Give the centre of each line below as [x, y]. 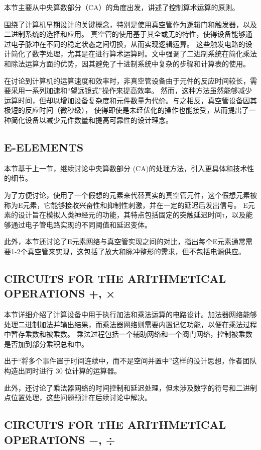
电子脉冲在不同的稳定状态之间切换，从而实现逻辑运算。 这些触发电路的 [128, 44]
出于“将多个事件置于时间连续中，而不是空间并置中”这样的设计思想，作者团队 [130, 361]
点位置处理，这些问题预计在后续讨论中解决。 [78, 397]
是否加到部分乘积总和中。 [46, 344]
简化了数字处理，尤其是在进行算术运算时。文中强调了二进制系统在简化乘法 [134, 54]
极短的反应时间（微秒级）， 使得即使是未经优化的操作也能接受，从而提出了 [126, 110]
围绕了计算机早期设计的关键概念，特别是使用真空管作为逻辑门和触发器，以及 [130, 24]
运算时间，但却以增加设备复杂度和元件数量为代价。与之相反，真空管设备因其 [130, 100]
